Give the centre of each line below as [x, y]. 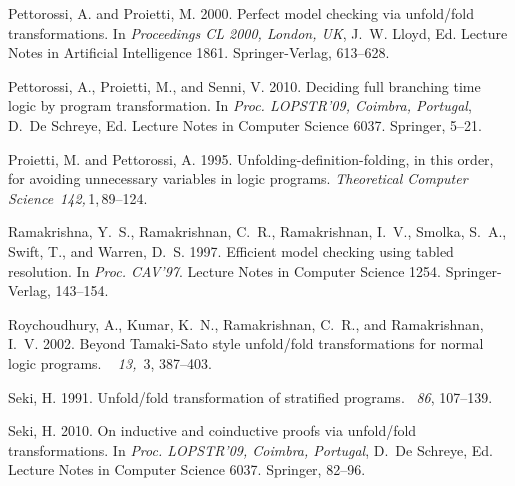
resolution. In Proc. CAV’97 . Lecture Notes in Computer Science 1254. [225, 270]
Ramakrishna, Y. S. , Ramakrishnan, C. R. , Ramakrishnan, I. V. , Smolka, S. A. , [257, 231]
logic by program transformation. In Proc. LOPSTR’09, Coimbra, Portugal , [240, 105]
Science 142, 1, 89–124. [78, 197]
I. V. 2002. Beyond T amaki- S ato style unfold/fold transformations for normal [246, 343]
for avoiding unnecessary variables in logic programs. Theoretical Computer [238, 178]
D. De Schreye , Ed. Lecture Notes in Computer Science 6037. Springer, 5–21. [245, 124]
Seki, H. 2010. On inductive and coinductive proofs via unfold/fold [212, 430]
